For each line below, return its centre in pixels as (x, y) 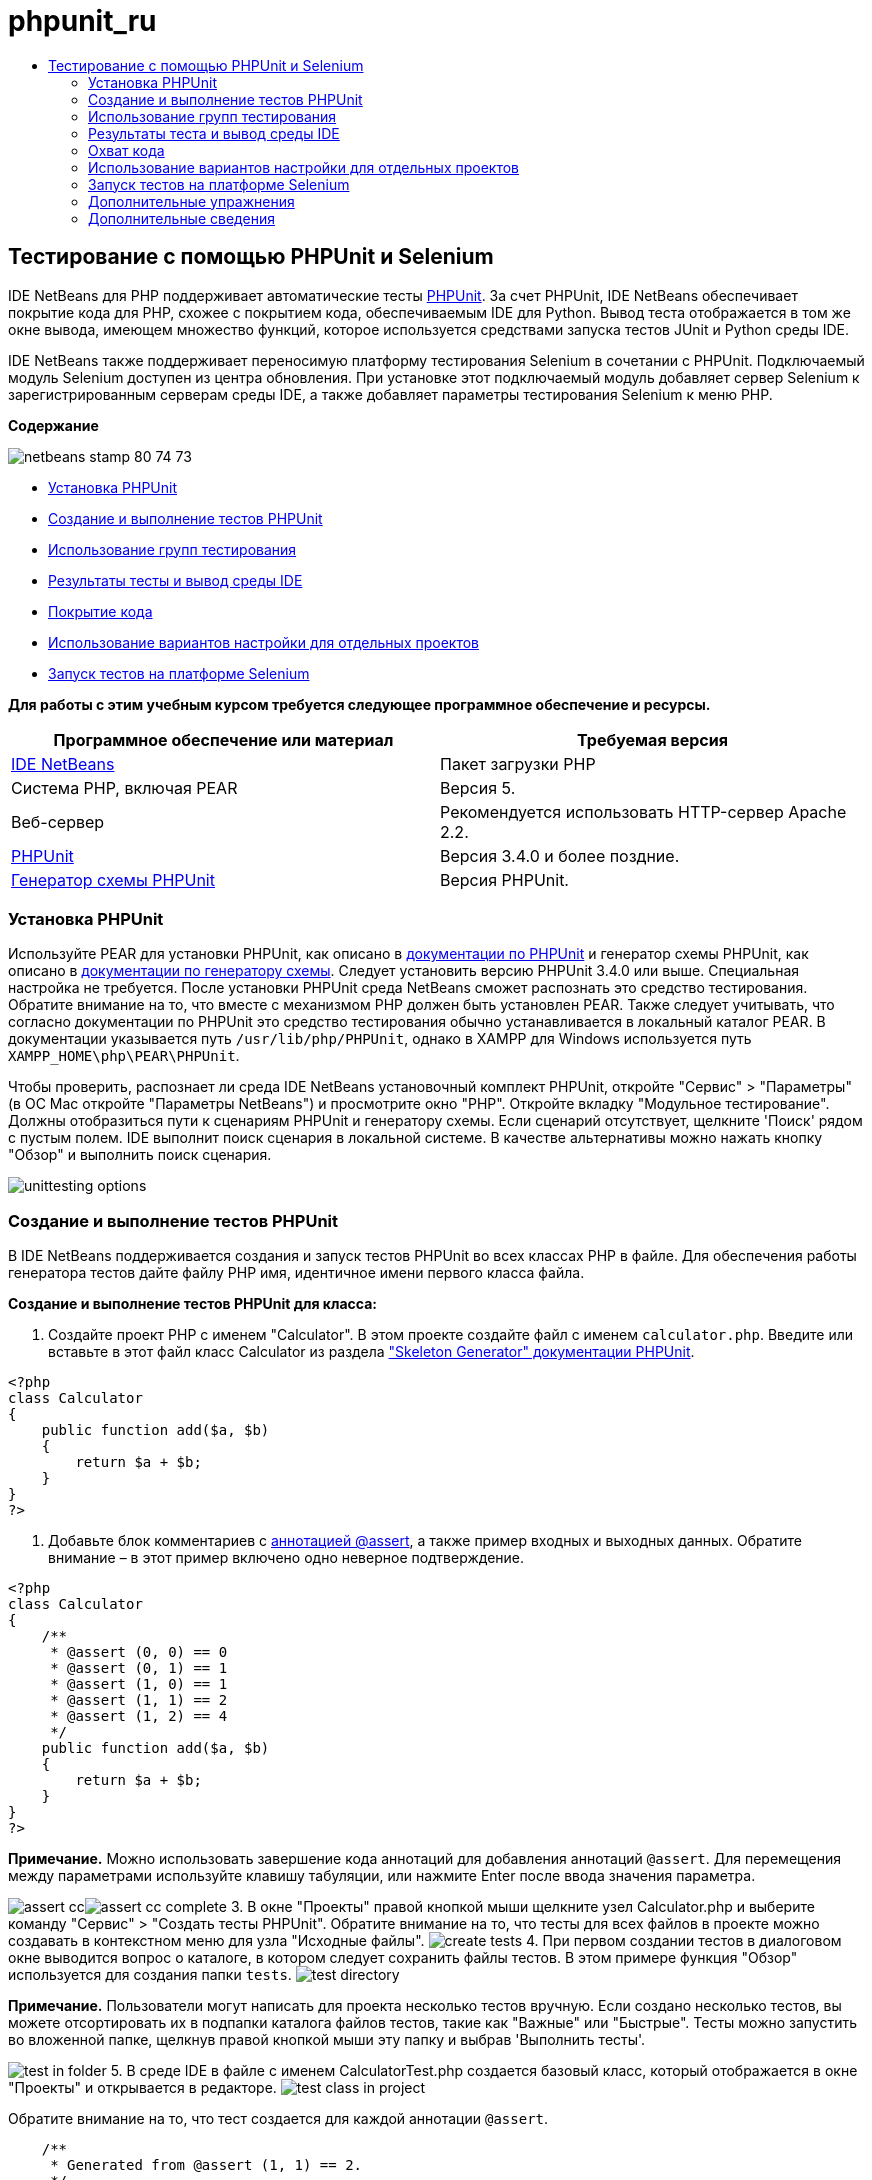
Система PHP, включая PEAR (124, 787)
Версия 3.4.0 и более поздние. (560, 855)
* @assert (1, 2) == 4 (139, 1716)
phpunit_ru (82, 21)
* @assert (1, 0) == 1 (139, 1684)
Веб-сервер (58, 821)
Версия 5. (478, 787)
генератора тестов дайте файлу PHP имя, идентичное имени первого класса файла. (296, 1273)
